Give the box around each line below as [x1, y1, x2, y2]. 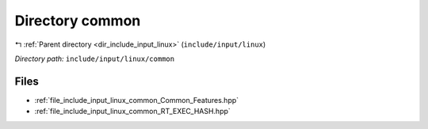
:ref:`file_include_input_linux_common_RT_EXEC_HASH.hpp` [34, 107, 231, 116]
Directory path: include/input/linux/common [14, 54, 174, 63]
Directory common [14, 12, 141, 29]
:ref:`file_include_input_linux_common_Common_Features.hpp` [34, 95, 239, 104]
